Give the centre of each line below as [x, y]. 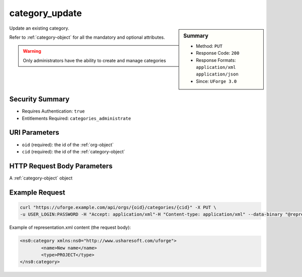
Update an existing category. [39, 28]
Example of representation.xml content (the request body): [70, 227]
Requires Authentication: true [53, 111]
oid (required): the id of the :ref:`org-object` [68, 145]
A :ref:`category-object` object [41, 178]
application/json [217, 74]
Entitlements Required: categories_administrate [77, 118]
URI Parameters [34, 132]
